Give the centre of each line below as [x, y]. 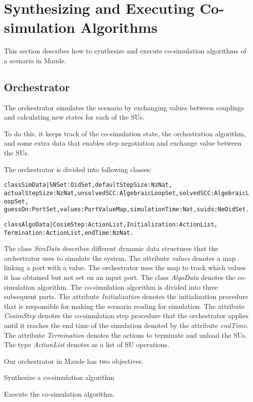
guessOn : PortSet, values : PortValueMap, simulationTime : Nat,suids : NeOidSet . [127, 210]
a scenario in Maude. [35, 60]
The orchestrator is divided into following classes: [78, 169]
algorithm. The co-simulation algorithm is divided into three [128, 287]
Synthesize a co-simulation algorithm [59, 377]
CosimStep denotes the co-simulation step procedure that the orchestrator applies [126, 315]
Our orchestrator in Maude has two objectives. [74, 361]
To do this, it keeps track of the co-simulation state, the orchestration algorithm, [125, 133]
